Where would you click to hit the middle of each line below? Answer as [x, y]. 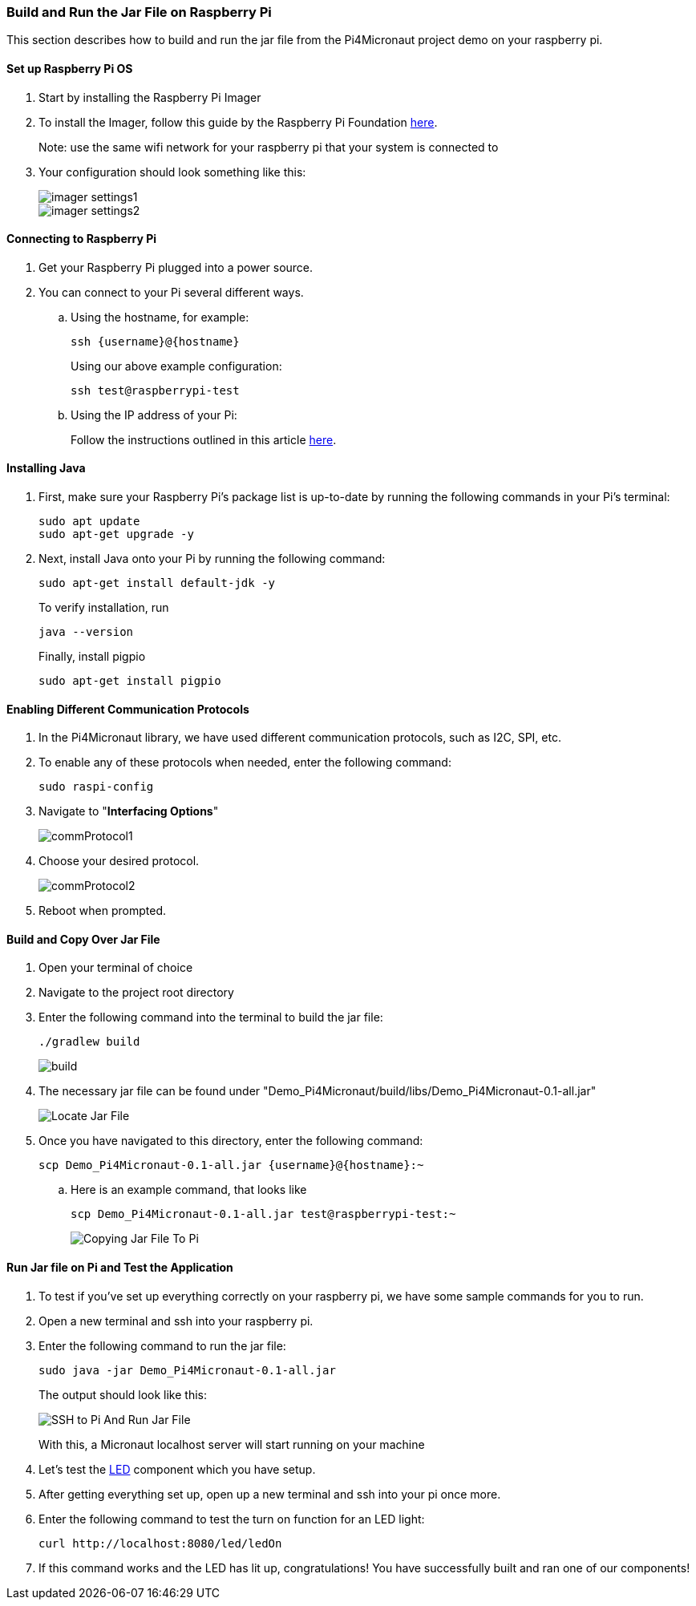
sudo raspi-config [96, 787]
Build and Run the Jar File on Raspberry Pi [139, 12]
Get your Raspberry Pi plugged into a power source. [176, 267]
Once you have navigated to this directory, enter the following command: [231, 1141]
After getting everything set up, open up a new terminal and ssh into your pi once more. [270, 1494]
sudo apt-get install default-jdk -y [157, 583]
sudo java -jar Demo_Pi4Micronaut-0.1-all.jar [187, 1370]
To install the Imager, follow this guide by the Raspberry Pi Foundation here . [238, 122]
